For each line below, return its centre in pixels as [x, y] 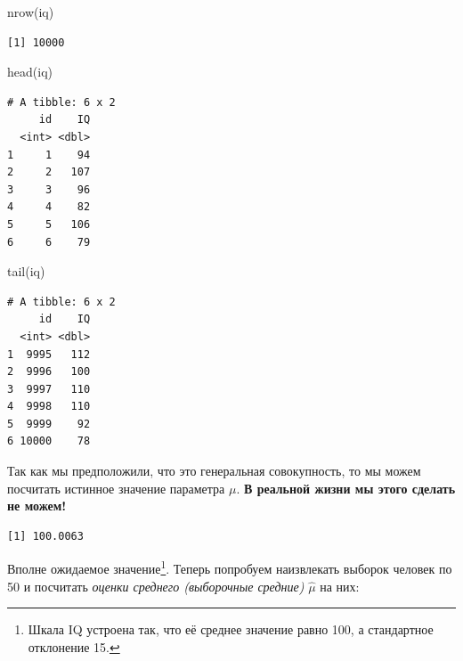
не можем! [37, 506]
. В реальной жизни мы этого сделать [346, 488]
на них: [340, 586]
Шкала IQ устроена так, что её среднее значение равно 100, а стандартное [231, 629]
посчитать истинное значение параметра [116, 488]
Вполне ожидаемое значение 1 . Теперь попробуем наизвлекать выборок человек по [230, 567]
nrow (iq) [31, 12]
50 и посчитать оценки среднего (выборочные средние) [156, 586]
